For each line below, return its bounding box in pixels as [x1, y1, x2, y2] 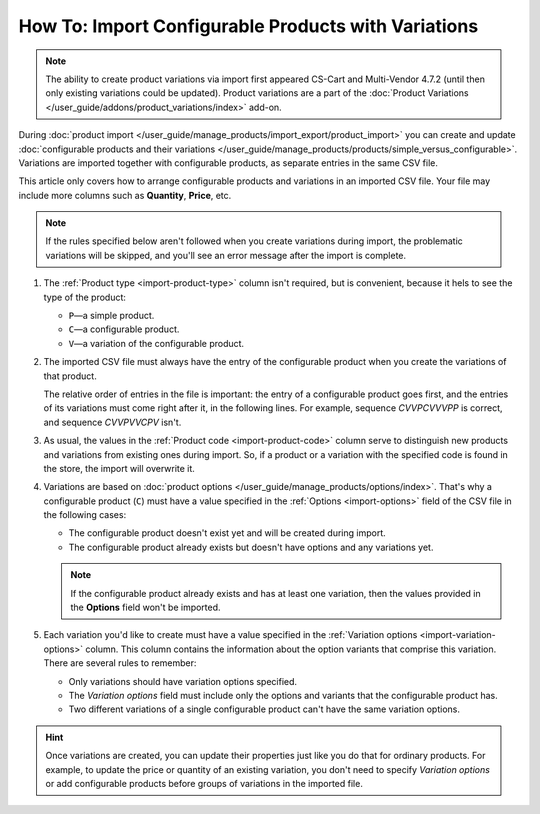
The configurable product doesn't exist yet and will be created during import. [68, 527, 387, 539]
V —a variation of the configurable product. [68, 337, 245, 349]
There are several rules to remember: [43, 657, 197, 669]
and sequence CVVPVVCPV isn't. [43, 416, 182, 428]
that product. [43, 370, 97, 382]
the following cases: [43, 509, 127, 521]
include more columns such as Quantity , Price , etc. [18, 189, 232, 201]
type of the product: [43, 291, 127, 303]
